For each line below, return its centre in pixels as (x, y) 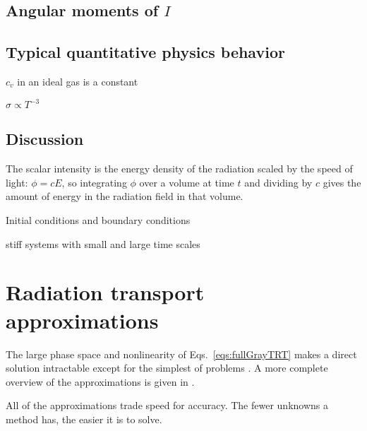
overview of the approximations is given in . (100, 381)
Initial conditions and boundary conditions (98, 220)
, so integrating (94, 182)
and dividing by (278, 182)
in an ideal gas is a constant (78, 81)
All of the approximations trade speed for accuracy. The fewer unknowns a (167, 405)
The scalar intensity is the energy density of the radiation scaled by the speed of (179, 169)
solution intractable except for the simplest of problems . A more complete (167, 368)
